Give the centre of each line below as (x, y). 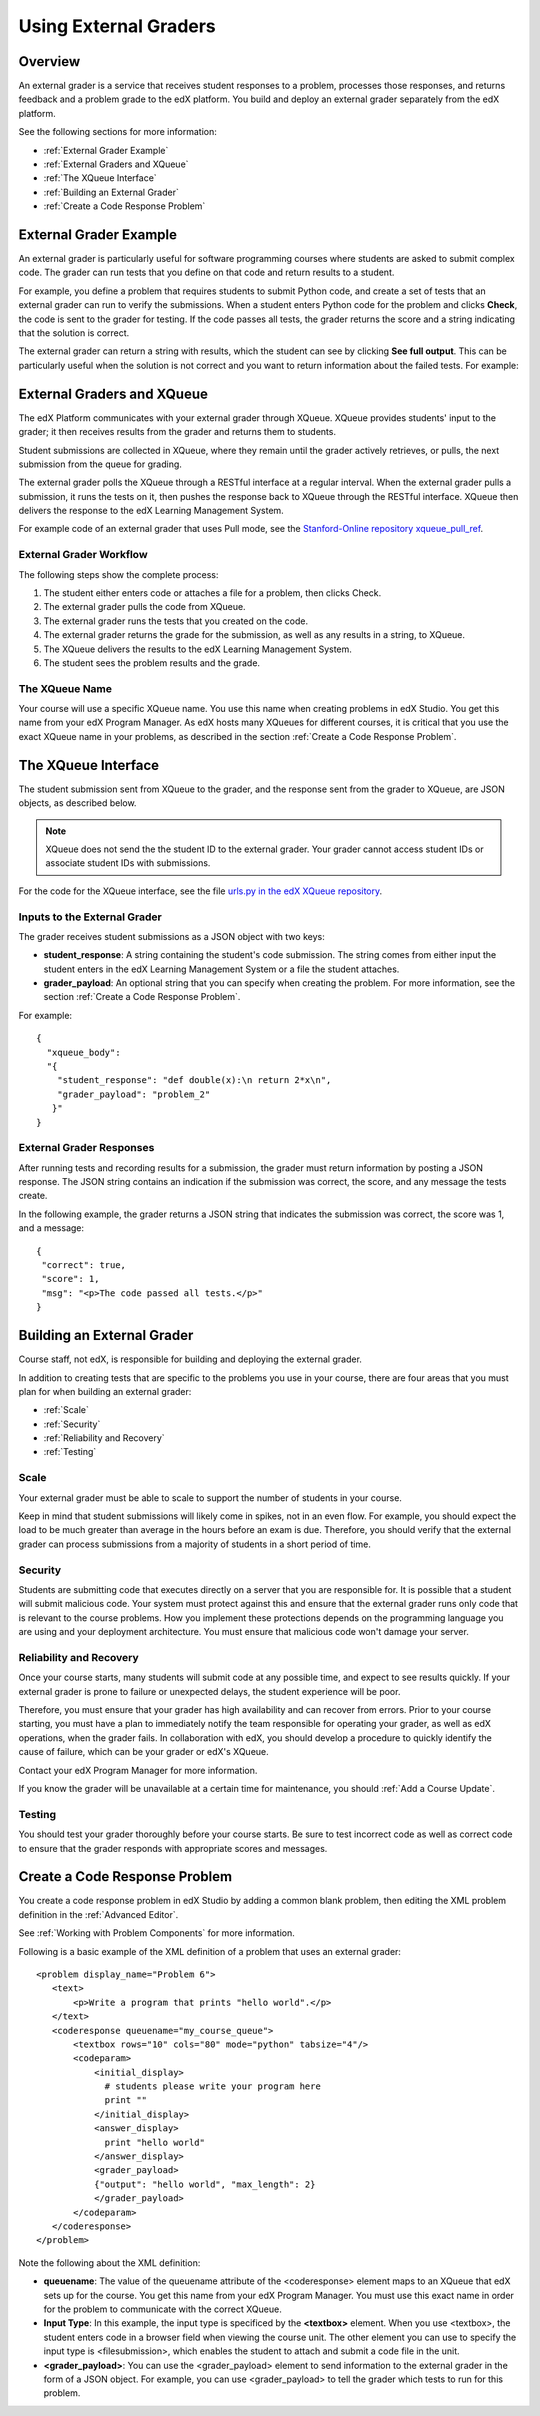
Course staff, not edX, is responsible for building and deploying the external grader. (190, 1359)
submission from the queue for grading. (100, 464)
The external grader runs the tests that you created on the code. (176, 621)
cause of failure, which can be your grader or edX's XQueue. (143, 1752)
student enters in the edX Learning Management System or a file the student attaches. (221, 969)
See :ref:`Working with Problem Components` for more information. (156, 1933)
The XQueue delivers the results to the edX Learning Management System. (197, 649)
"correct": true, (84, 1265)
